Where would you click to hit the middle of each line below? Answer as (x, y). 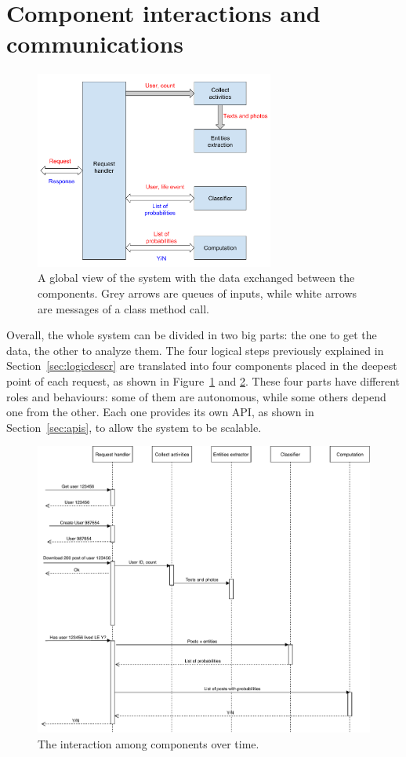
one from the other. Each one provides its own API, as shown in (160, 412)
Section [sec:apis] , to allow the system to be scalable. (134, 427)
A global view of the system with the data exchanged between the (196, 278)
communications (95, 44)
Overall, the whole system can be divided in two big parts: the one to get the (192, 335)
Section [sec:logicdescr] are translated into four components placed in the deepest (202, 366)
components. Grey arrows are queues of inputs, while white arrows (198, 293)
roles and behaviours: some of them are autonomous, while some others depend (196, 396)
